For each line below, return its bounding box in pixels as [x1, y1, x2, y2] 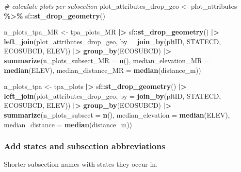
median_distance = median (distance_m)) [4, 119, 132, 129]
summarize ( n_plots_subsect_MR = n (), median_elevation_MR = [4, 55, 210, 65]
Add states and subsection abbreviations [4, 140, 165, 152]
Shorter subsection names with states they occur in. [4, 159, 158, 169]
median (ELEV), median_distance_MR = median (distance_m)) [4, 65, 201, 75]
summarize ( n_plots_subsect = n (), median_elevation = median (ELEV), [4, 109, 230, 120]
